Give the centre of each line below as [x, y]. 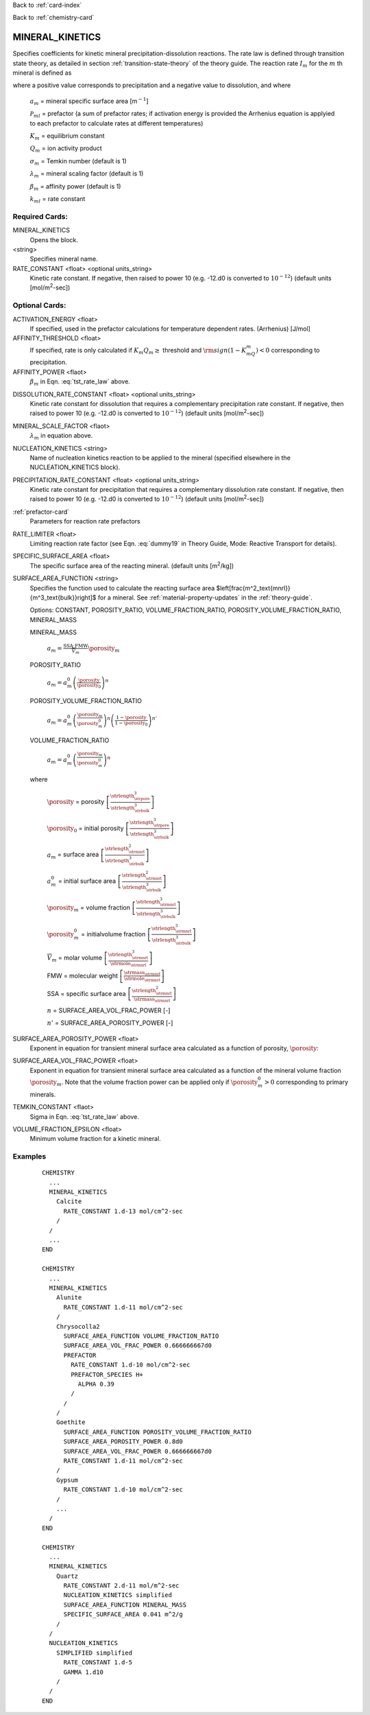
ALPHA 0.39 [96, 1384]
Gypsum [67, 1480]
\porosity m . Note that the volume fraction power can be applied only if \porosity [144, 1083]
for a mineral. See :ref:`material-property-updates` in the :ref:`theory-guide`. [205, 598]
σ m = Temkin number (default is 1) [78, 162]
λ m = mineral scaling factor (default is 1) [87, 174]
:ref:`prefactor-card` [41, 512]
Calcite [69, 1202]
